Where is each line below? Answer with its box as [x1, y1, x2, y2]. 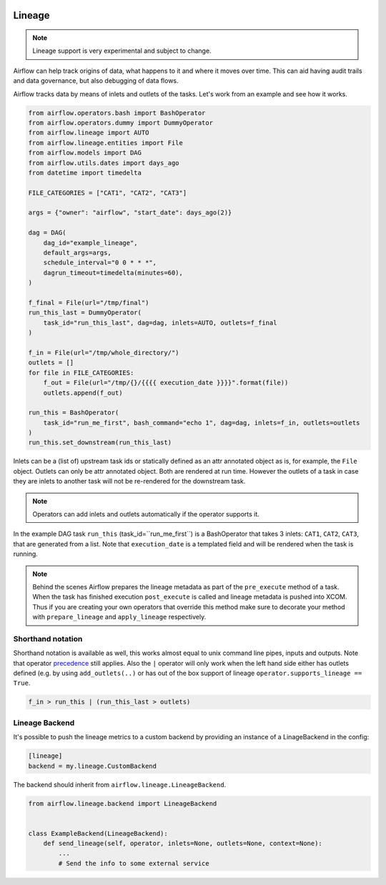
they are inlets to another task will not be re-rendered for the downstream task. [13, 477, 246, 486]
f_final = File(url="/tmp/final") [28, 299, 149, 306]
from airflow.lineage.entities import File [28, 139, 184, 146]
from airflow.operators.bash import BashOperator [28, 109, 206, 117]
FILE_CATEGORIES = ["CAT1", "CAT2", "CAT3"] [28, 189, 187, 196]
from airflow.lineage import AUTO [28, 129, 149, 137]
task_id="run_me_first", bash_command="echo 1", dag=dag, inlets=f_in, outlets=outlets [43, 419, 360, 426]
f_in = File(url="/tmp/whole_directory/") [28, 349, 179, 356]
